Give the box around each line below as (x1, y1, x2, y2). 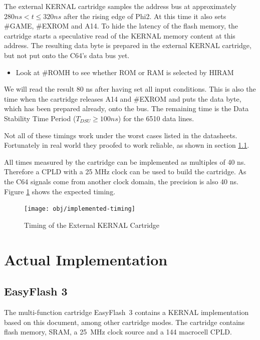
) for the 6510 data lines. (118, 113, 194, 123)
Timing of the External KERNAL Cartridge (24, 219, 160, 230)
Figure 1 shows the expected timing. (4, 186, 116, 196)
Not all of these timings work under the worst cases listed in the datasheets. (4, 130, 237, 140)
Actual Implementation (4, 249, 168, 269)
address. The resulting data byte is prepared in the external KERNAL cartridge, (4, 40, 251, 51)
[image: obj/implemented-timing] (24, 205, 135, 213)
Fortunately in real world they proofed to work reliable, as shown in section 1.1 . (4, 140, 249, 150)
